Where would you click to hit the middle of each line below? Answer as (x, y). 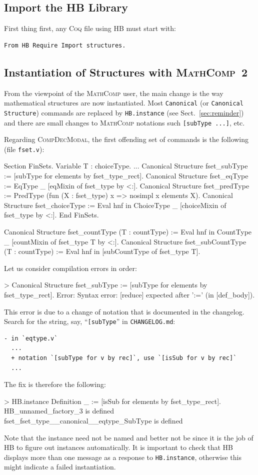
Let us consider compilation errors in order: (70, 268)
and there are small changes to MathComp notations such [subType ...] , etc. (124, 122)
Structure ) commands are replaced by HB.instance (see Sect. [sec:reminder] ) (124, 112)
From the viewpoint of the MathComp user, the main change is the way (114, 93)
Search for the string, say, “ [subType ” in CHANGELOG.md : (90, 321)
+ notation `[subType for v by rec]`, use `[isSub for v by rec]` (124, 358)
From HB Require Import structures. (65, 45)
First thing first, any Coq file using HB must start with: (90, 28)
